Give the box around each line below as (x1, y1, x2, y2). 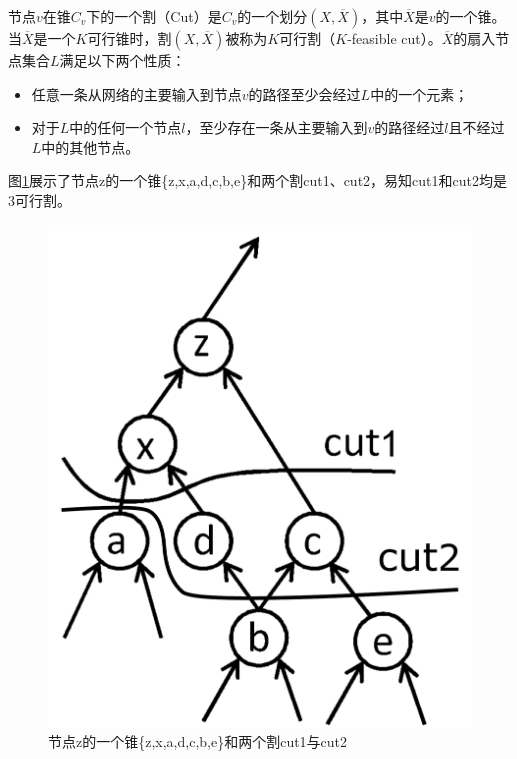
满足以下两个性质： (59, 50, 186, 70)
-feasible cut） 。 (347, 28, 442, 48)
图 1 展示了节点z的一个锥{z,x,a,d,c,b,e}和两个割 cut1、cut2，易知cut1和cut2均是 (8, 170, 507, 191)
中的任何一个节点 (69, 117, 182, 138)
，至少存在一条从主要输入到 (185, 117, 368, 138)
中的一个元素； (370, 83, 469, 104)
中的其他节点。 (41, 136, 140, 157)
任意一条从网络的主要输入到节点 (31, 83, 242, 104)
